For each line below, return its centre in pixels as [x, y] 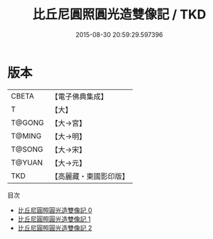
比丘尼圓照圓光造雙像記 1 [54, 219]
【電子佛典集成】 [79, 96]
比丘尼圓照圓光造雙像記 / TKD [119, 15]
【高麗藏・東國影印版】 [90, 176]
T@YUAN [27, 162]
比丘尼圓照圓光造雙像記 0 [55, 210]
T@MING [26, 135]
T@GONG [27, 123]
